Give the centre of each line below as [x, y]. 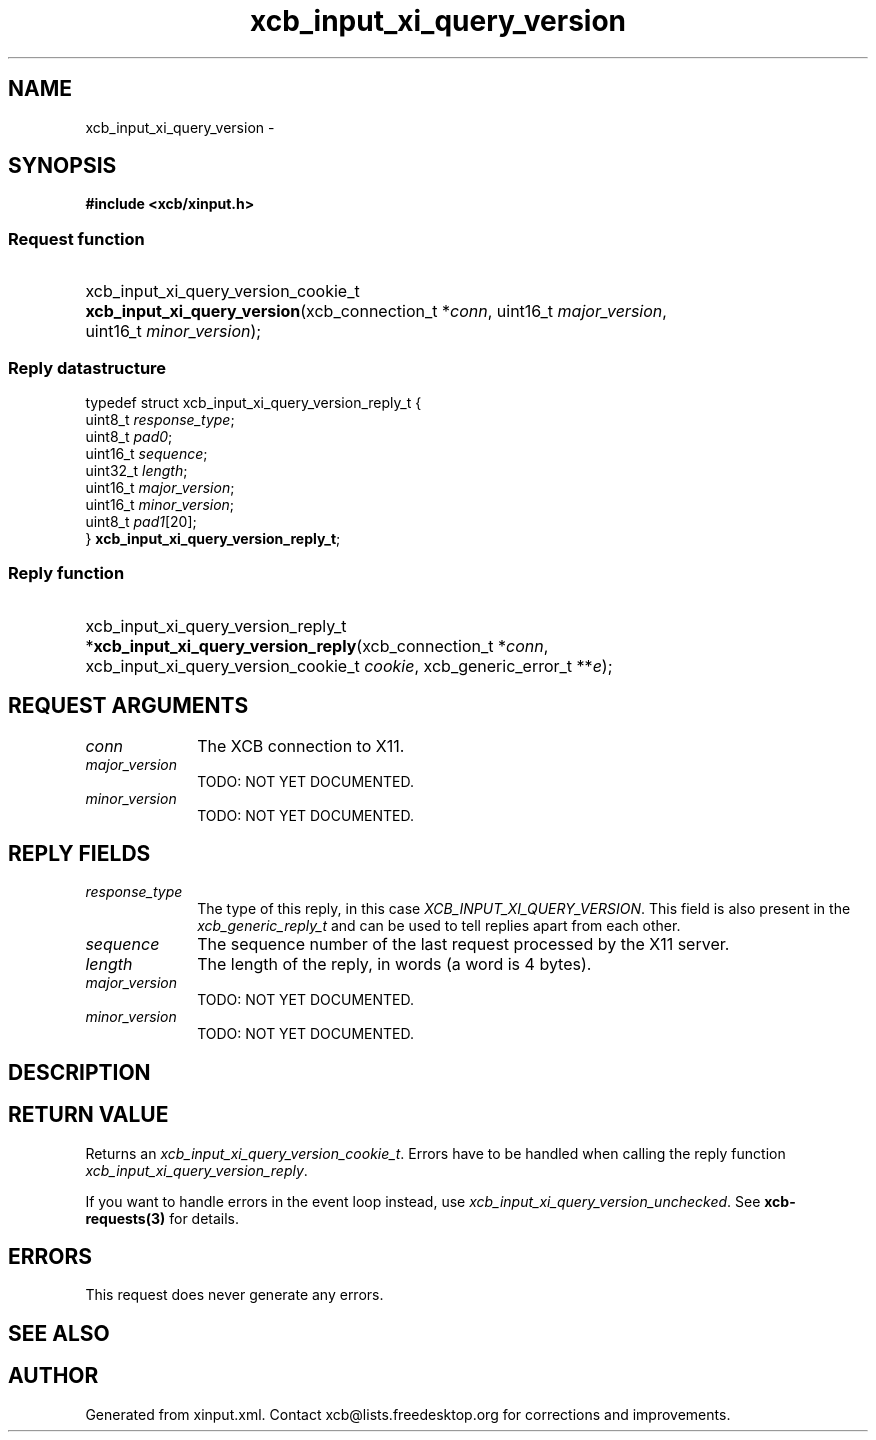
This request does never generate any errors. [234, 1295]
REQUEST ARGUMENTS [128, 706]
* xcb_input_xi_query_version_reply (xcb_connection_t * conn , [317, 645]
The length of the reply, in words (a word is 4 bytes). [394, 964]
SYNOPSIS [62, 166]
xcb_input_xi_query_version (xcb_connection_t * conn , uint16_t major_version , [376, 311]
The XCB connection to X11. [301, 745]
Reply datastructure [87, 367]
